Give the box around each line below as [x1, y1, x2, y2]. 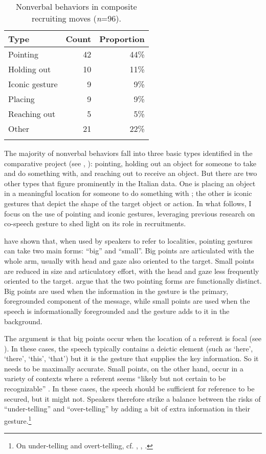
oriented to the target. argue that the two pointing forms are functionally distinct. [4, 275, 262, 286]
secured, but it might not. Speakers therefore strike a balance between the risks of [4, 393, 261, 404]
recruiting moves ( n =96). [31, 12, 121, 24]
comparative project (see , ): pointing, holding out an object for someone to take [4, 157, 256, 168]
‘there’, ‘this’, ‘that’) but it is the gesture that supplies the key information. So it [4, 353, 259, 364]
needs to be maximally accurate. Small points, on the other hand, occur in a [4, 363, 243, 373]
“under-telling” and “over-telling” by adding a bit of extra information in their [4, 403, 250, 414]
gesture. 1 [4, 413, 32, 426]
